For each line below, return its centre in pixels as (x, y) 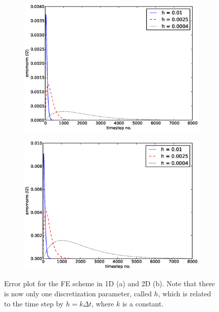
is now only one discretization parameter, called (78, 294)
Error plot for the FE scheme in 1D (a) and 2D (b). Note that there (109, 283)
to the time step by (34, 303)
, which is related (185, 294)
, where (103, 303)
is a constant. (143, 303)
